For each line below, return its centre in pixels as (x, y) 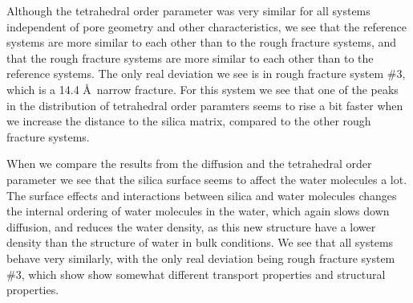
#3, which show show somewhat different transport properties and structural (196, 274)
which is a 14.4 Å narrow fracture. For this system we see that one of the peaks (202, 89)
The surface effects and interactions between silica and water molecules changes (202, 195)
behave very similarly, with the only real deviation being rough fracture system (201, 258)
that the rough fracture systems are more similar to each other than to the (190, 57)
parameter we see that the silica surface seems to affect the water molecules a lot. (207, 179)
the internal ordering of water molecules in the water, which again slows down (198, 211)
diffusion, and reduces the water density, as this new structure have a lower (191, 226)
